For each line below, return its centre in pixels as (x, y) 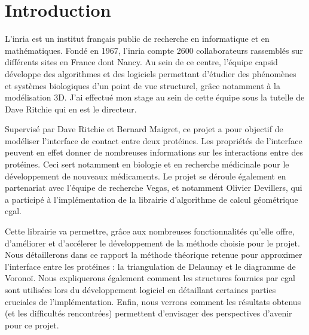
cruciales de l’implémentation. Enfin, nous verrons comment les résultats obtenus (153, 301)
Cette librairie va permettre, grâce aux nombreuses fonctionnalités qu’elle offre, (150, 231)
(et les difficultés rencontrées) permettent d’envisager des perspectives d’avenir (149, 313)
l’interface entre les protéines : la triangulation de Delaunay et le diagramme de (150, 266)
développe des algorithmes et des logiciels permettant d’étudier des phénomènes (151, 73)
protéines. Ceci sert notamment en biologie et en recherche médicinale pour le (147, 164)
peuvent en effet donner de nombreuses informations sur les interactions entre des (154, 152)
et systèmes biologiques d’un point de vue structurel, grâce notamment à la (143, 85)
